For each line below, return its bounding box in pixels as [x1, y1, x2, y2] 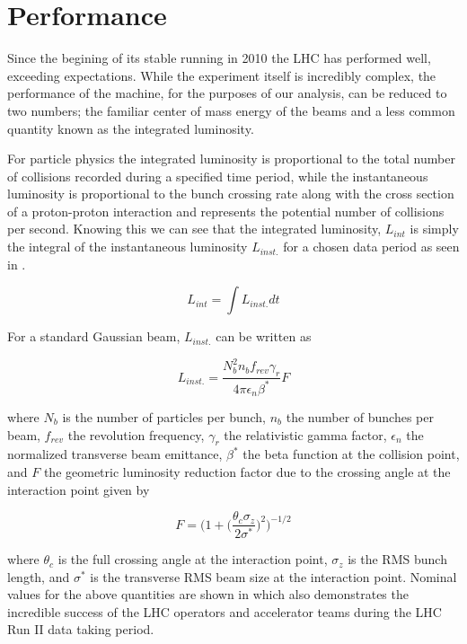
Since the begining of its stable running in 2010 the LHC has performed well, [7, 49, 431, 67]
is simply [410, 219, 459, 238]
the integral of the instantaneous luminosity [7, 237, 248, 256]
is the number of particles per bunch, [62, 407, 266, 426]
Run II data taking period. [7, 620, 154, 639]
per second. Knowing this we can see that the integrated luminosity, [7, 219, 382, 238]
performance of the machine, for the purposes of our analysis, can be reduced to [7, 84, 447, 102]
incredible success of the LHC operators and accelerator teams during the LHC [7, 602, 442, 621]
